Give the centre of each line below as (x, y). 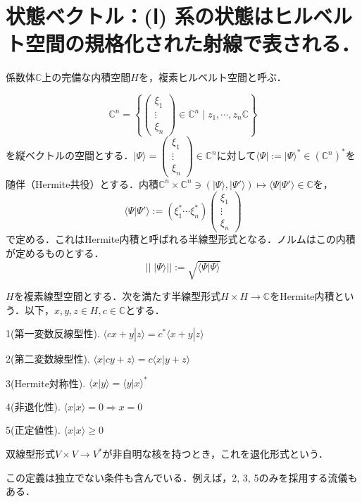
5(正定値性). (33, 430)
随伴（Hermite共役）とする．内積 (82, 183)
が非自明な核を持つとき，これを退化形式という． (215, 454)
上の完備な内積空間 (86, 77)
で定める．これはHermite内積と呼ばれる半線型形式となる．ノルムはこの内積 (181, 239)
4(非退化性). (33, 406)
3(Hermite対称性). (46, 383)
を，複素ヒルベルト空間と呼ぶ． (212, 77)
